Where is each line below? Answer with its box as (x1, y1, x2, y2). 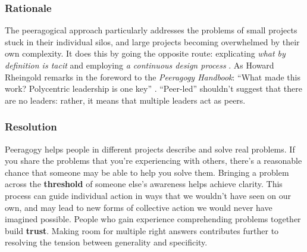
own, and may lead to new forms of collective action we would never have (5, 201, 272, 213)
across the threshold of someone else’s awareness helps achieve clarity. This (5, 178, 283, 190)
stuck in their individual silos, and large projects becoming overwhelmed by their (5, 35, 300, 48)
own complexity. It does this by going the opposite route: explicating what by (5, 47, 286, 60)
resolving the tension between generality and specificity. (5, 236, 208, 248)
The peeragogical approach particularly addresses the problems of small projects (5, 24, 297, 36)
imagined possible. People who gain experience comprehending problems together (5, 213, 301, 225)
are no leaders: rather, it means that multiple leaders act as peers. (5, 94, 246, 106)
